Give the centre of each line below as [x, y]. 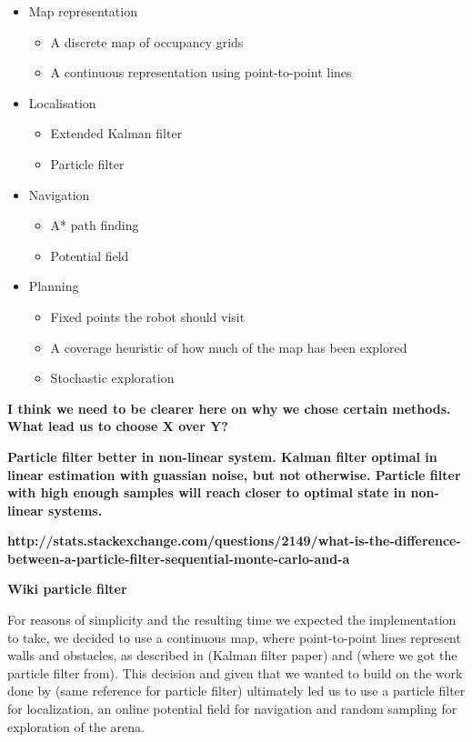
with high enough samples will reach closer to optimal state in [207, 492]
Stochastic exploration [112, 378]
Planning [54, 286]
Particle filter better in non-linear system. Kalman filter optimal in [222, 456]
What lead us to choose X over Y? [118, 426]
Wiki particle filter [67, 589]
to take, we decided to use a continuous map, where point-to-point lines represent [234, 637]
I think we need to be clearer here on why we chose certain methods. [229, 408]
